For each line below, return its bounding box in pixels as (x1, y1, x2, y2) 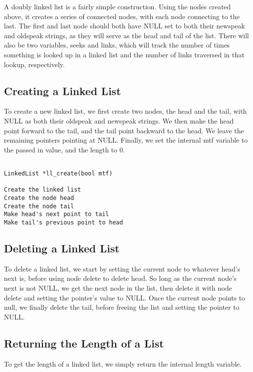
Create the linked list (4, 186, 81, 194)
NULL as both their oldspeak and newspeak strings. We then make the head (4, 115, 234, 125)
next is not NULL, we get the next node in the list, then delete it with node (4, 282, 232, 293)
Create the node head (4, 194, 74, 201)
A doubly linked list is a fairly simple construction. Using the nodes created (4, 1, 231, 11)
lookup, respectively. (4, 59, 65, 69)
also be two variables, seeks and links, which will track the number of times (4, 40, 230, 50)
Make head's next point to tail (4, 211, 109, 218)
